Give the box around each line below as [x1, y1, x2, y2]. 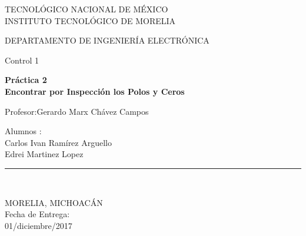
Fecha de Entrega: [5, 208, 70, 220]
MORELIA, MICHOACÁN [5, 196, 103, 208]
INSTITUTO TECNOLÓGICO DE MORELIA [5, 14, 176, 26]
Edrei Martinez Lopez [5, 148, 84, 160]
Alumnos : [5, 125, 42, 137]
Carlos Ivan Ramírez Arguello [5, 136, 112, 148]
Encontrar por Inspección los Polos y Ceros [5, 85, 185, 97]
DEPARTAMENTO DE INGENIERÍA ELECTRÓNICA [5, 34, 209, 46]
